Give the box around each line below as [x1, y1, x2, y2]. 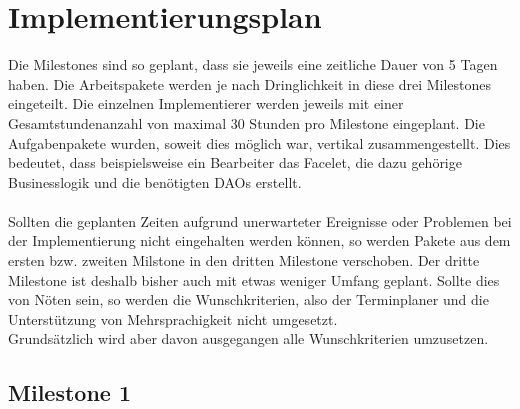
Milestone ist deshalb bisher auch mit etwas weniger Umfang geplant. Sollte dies [8, 269, 500, 290]
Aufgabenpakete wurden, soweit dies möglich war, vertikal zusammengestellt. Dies [8, 132, 511, 153]
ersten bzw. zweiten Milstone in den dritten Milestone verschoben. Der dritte [8, 250, 480, 271]
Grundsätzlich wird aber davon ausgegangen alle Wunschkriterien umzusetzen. [8, 328, 489, 349]
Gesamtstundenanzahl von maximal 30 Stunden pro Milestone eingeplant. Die [8, 112, 485, 133]
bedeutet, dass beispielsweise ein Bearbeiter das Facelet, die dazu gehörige [8, 152, 462, 173]
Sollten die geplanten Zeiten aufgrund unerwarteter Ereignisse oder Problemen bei [8, 210, 512, 231]
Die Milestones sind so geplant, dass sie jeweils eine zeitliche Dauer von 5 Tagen [8, 54, 498, 75]
